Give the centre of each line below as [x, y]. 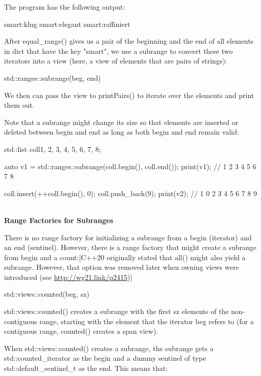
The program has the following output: [65, 7]
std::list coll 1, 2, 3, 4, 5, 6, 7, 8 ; [53, 149]
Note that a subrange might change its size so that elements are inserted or [121, 122]
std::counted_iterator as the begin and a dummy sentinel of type [105, 358]
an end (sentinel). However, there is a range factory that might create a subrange [130, 247]
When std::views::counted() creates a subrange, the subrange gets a [109, 348]
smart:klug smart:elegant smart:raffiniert [67, 24]
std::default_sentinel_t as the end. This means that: [86, 368]
